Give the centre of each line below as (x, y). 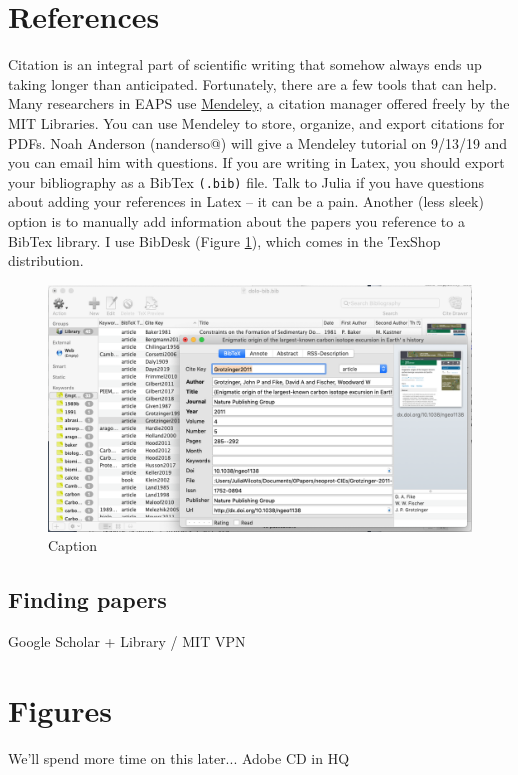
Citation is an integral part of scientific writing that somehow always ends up (245, 64)
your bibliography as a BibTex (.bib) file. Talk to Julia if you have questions (246, 181)
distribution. (46, 260)
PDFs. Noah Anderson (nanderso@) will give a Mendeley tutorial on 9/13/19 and (258, 142)
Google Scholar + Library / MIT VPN (127, 640)
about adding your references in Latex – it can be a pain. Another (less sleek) (246, 201)
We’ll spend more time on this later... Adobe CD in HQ (179, 757)
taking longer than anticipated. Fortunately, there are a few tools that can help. (252, 83)
